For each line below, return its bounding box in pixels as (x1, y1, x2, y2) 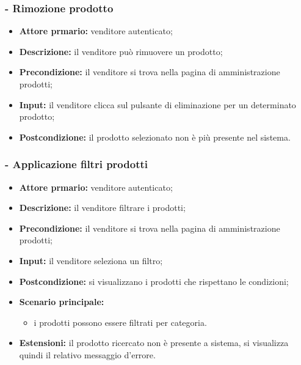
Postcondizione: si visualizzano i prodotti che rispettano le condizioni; (19, 275, 289, 287)
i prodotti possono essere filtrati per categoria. (34, 315, 207, 328)
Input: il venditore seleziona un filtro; (19, 254, 163, 267)
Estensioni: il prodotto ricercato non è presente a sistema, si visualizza (19, 336, 289, 349)
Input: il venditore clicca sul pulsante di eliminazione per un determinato (19, 98, 296, 111)
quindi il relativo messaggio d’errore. (19, 348, 156, 361)
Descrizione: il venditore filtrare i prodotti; (19, 201, 186, 214)
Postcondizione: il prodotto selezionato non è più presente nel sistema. (19, 130, 291, 143)
